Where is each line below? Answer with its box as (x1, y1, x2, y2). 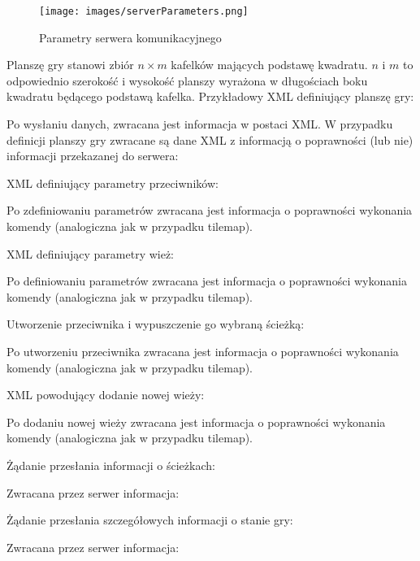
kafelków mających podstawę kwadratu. (171, 56, 368, 73)
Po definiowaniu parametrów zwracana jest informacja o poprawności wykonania (6, 272, 407, 289)
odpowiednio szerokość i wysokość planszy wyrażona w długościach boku (6, 72, 368, 89)
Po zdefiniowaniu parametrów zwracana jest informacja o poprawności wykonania (6, 202, 413, 219)
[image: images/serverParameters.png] (39, 6, 249, 17)
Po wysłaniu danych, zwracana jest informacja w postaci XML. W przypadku (6, 115, 393, 133)
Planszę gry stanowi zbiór (6, 56, 134, 73)
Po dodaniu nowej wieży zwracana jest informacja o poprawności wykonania (6, 413, 386, 430)
